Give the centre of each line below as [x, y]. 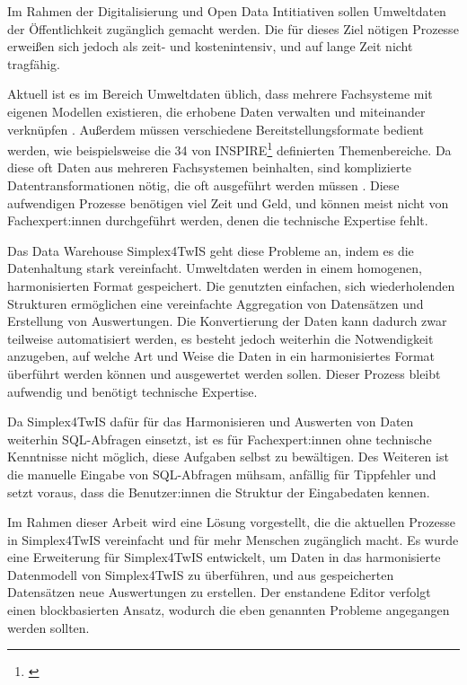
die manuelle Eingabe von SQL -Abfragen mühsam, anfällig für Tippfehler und [222, 474]
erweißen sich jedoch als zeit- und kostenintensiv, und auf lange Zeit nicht [210, 46]
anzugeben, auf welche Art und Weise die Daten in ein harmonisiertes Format [221, 356]
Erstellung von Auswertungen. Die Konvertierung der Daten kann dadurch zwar [227, 321]
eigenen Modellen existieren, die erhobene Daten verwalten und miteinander [216, 111]
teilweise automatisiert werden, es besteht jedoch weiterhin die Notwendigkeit [220, 338]
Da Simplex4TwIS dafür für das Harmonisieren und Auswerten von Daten [211, 422]
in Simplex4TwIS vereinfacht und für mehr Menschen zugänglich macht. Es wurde [233, 539]
